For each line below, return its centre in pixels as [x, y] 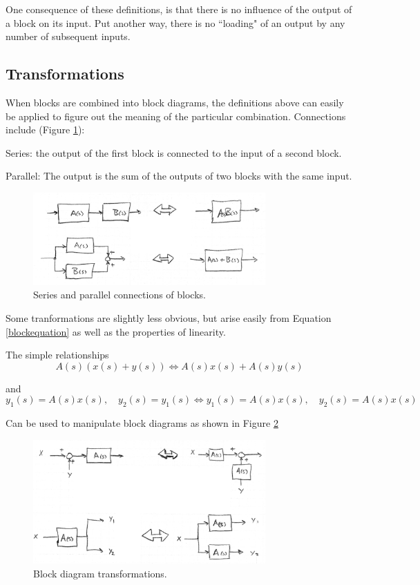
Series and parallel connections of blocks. [120, 295]
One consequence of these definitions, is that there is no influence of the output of [179, 9]
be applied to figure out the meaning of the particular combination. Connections [176, 116]
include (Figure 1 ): [45, 130]
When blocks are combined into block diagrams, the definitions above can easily [175, 102]
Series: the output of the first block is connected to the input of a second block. [174, 152]
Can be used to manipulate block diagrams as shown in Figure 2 [142, 423]
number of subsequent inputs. [68, 36]
